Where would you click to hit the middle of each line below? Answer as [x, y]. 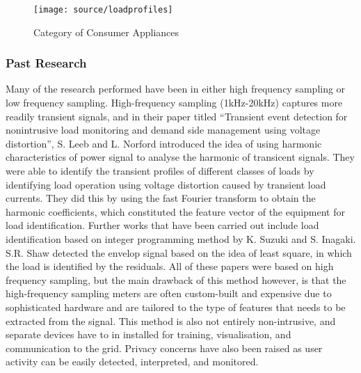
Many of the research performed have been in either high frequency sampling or [176, 89]
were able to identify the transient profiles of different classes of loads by [160, 171]
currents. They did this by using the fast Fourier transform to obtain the [161, 198]
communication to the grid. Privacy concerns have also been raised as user [164, 348]
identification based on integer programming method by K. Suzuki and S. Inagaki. [181, 239]
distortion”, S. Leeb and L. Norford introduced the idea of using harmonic [164, 143]
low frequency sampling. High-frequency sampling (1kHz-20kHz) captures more [174, 103]
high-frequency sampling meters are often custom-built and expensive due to [169, 293]
